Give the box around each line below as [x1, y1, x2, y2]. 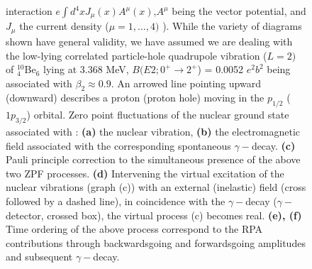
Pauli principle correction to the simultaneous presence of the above [6, 152, 301, 167]
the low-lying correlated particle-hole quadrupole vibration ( [6, 48, 267, 62]
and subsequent [6, 249, 73, 264]
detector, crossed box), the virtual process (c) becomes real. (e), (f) [6, 207, 302, 222]
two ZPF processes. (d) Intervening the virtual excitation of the [6, 165, 284, 180]
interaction [6, 4, 52, 18]
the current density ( [19, 18, 109, 33]
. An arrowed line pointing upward [111, 75, 261, 90]
